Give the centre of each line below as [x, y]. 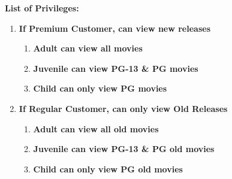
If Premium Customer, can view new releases [115, 28]
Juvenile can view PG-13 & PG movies [116, 68]
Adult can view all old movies [96, 128]
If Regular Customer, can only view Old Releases [123, 108]
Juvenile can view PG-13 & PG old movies [124, 149]
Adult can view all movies [88, 48]
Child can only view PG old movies [108, 169]
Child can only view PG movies [100, 88]
